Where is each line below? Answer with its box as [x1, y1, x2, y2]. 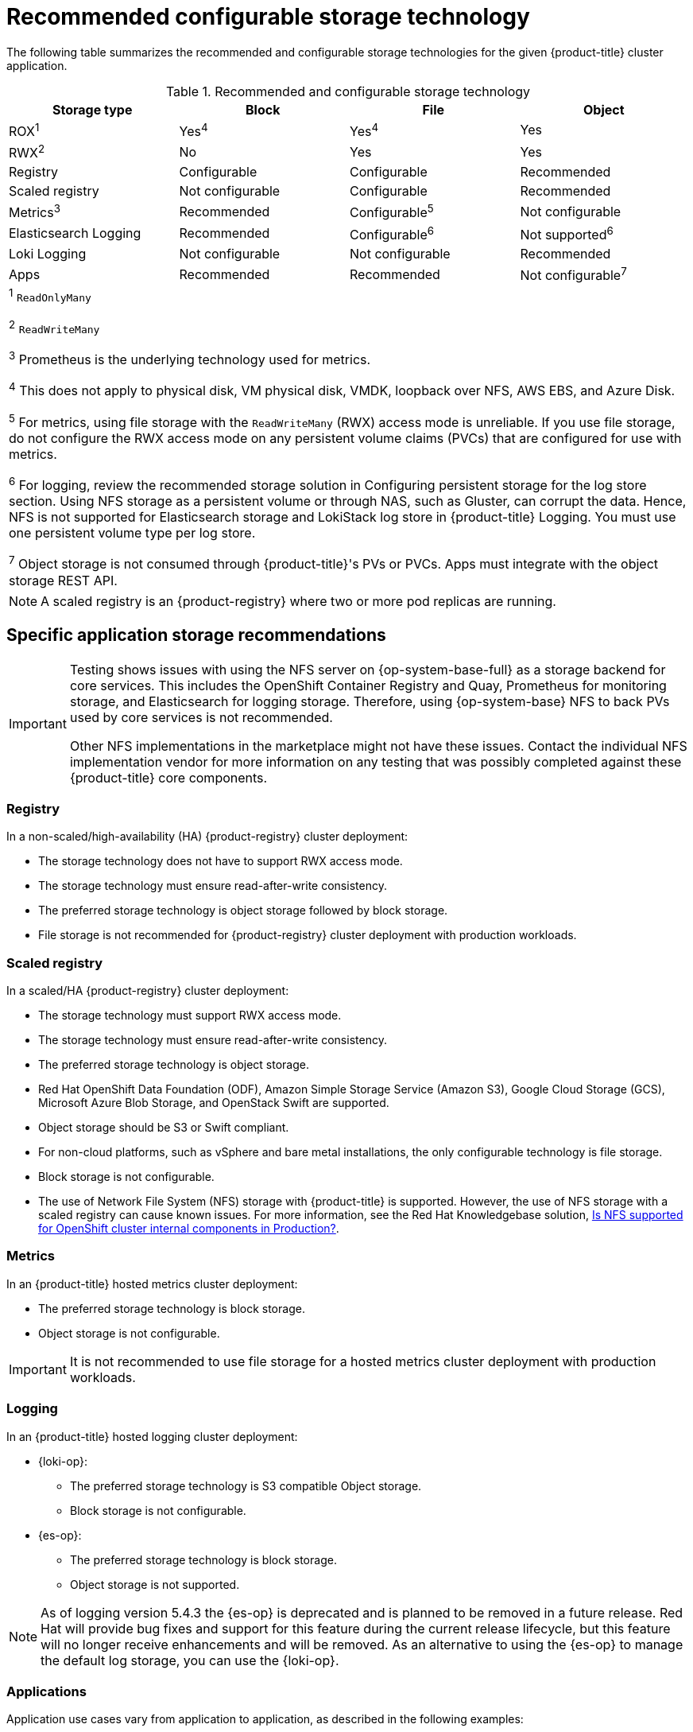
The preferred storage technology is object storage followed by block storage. [38, 903, 448, 918]
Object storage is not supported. [70, 1577, 240, 1591]
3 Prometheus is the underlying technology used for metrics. [9, 349, 371, 368]
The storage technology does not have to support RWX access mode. [38, 854, 403, 868]
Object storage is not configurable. [38, 1326, 220, 1340]
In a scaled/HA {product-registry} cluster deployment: [6, 984, 289, 998]
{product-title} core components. [69, 769, 268, 786]
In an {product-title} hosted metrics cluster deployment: [6, 1276, 298, 1291]
